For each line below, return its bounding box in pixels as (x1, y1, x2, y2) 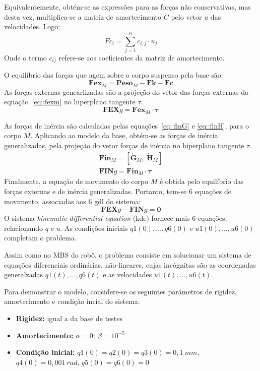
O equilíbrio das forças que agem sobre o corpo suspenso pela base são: (4, 70, 223, 80)
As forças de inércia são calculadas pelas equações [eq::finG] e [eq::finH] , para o (4, 120, 249, 131)
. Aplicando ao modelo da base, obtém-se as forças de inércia (30, 130, 218, 141)
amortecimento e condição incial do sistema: (4, 296, 140, 306)
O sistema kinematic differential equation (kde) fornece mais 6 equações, (4, 213, 227, 223)
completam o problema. (4, 232, 77, 243)
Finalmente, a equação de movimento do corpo (4, 176, 149, 187)
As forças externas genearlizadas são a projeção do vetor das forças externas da (4, 86, 248, 97)
